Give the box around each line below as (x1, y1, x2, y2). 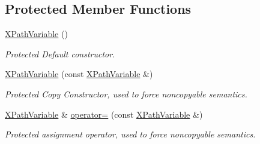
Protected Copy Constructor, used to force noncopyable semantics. (5, 87, 247, 100)
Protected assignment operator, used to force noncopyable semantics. (5, 128, 256, 140)
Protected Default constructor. (5, 47, 115, 60)
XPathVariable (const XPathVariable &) (5, 68, 153, 80)
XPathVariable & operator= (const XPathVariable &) (5, 108, 203, 120)
